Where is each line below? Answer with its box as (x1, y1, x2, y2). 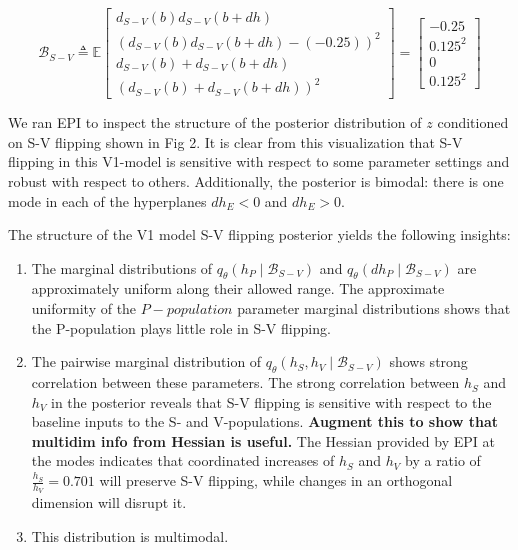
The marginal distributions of (31, 257, 213, 278)
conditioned (437, 112, 509, 133)
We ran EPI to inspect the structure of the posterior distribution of (8, 112, 422, 133)
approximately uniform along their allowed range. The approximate (31, 278, 445, 299)
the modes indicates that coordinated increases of (31, 450, 335, 471)
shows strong (389, 351, 468, 372)
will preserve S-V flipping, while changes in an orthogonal (99, 470, 453, 491)
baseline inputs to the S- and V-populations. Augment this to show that (31, 411, 499, 432)
